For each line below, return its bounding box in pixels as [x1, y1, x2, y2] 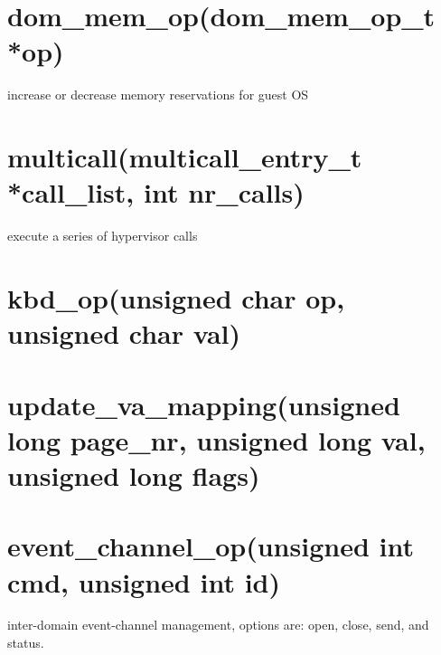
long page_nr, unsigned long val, [7, 421, 426, 458]
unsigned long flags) [7, 456, 260, 493]
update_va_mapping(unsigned [7, 385, 400, 422]
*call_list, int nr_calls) [7, 174, 305, 211]
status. [7, 633, 44, 652]
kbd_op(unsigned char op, [7, 280, 345, 316]
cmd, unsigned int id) [7, 563, 280, 600]
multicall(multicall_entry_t [7, 138, 362, 176]
